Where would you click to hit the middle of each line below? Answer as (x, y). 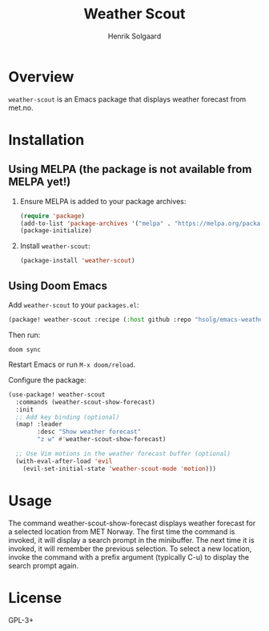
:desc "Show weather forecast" (89, 432)
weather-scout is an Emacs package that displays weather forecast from (127, 99)
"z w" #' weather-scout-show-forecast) (102, 440)
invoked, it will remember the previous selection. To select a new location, (130, 549)
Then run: (24, 335)
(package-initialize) (56, 231)
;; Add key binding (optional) (68, 417)
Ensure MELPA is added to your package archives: (103, 201)
